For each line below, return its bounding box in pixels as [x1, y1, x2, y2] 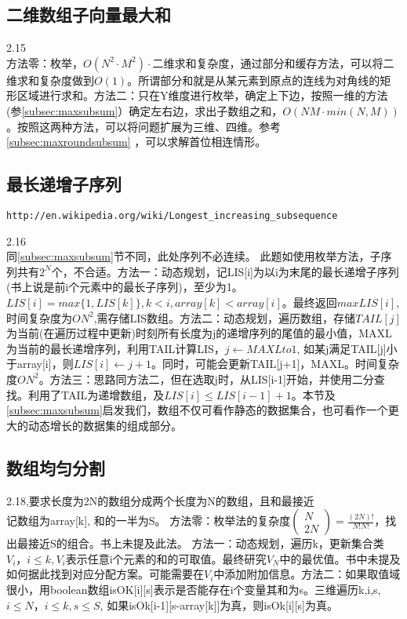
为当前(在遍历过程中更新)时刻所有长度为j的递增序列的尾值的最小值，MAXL [6, 325, 392, 341]
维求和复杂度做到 [6, 71, 94, 88]
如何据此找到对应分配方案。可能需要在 [6, 566, 204, 582]
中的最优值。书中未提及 [279, 550, 401, 566]
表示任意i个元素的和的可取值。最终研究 [65, 550, 267, 566]
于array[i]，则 [6, 355, 74, 372]
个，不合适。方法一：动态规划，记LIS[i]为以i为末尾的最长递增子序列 [51, 263, 399, 279]
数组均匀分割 [6, 455, 105, 479]
